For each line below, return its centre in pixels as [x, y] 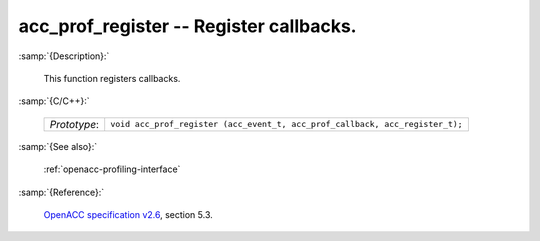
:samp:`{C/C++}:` [54, 101]
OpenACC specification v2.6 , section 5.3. [128, 214]
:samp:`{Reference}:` [61, 192]
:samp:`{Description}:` [64, 56]
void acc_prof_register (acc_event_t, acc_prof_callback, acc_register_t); [287, 124]
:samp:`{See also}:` [58, 146]
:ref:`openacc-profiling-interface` [112, 169]
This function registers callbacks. [112, 78]
